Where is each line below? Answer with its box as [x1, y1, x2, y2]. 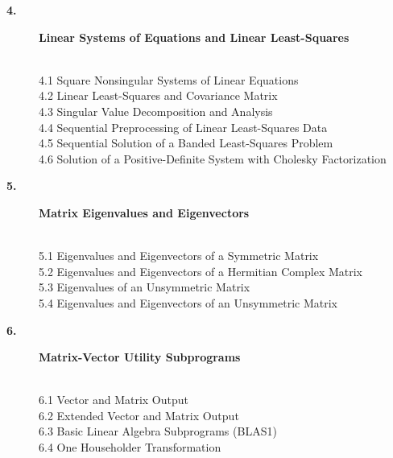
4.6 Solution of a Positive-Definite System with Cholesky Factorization [39, 150, 387, 167]
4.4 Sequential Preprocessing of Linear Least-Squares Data [39, 118, 328, 135]
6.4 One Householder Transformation [39, 439, 221, 456]
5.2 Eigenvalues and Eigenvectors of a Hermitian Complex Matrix [39, 262, 362, 279]
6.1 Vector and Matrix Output [39, 391, 189, 408]
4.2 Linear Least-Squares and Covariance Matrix [39, 87, 278, 104]
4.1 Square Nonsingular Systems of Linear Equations [39, 71, 299, 88]
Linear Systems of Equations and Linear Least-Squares [39, 28, 350, 45]
